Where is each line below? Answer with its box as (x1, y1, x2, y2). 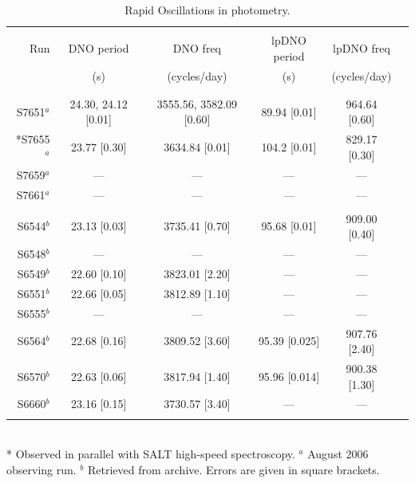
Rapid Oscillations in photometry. (125, 2, 290, 18)
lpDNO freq (333, 39, 390, 56)
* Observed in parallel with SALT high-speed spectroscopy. (6, 446, 295, 462)
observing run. (6, 461, 77, 477)
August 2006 (307, 446, 369, 462)
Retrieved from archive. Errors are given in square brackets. (87, 461, 380, 477)
